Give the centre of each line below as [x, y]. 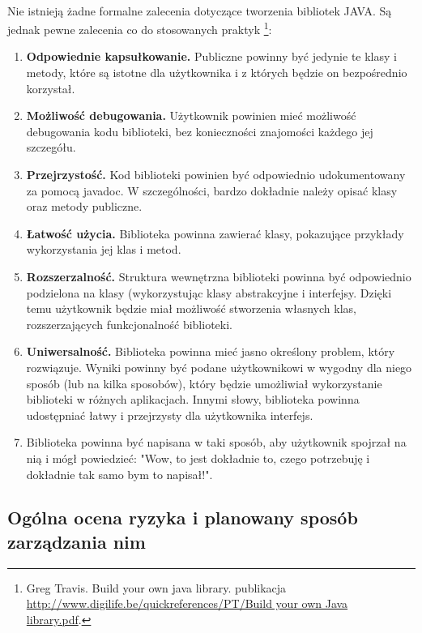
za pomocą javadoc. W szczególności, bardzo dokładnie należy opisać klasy [212, 190]
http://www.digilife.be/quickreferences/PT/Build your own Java [187, 603]
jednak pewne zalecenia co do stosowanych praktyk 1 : [140, 28]
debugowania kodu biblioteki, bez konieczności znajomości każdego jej [200, 131]
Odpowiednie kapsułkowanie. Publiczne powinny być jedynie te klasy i [211, 56]
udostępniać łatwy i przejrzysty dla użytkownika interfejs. [170, 415]
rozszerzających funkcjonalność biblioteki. [129, 324]
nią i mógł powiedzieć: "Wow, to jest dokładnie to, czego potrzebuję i [198, 458]
